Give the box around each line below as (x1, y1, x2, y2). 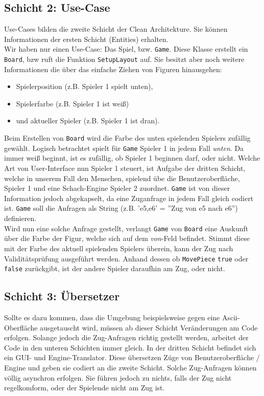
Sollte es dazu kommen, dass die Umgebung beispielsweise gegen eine (4, 312, 220, 323)
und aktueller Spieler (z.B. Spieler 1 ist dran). (16, 115, 160, 126)
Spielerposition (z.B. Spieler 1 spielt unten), (16, 81, 153, 92)
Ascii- (222, 312, 240, 323)
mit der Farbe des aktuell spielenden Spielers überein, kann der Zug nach (4, 243, 233, 253)
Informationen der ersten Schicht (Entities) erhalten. (4, 33, 169, 44)
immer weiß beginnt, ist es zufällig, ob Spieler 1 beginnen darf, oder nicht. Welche (4, 152, 260, 163)
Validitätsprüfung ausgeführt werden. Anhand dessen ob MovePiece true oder (4, 253, 249, 263)
